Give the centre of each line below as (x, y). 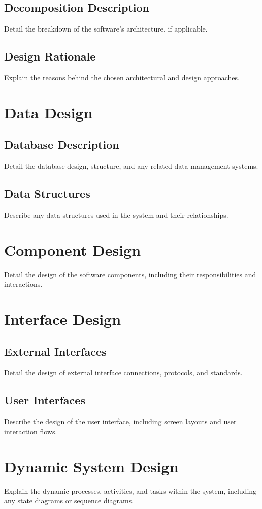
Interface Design (63, 319)
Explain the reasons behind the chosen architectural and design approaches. (122, 77)
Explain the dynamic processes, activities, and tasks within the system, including (130, 490)
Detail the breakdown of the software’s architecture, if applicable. (106, 29)
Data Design (48, 112)
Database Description (62, 145)
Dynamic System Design (91, 466)
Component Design (73, 249)
